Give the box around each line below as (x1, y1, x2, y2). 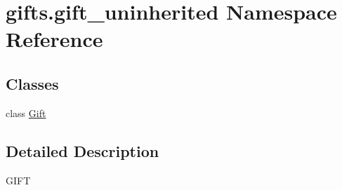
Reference (6, 25, 103, 53)
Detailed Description (6, 140, 159, 161)
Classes (6, 72, 59, 94)
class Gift (6, 105, 46, 120)
